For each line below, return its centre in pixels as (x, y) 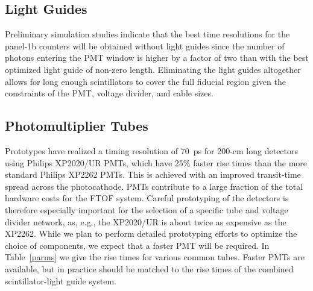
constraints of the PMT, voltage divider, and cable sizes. (109, 93)
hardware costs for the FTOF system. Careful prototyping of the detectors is (147, 198)
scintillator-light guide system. (61, 280)
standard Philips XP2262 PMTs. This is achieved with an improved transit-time (153, 174)
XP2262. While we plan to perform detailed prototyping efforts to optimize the (151, 233)
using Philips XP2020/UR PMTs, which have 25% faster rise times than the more (156, 162)
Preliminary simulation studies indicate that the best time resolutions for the (147, 34)
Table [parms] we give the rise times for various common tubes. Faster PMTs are (155, 257)
